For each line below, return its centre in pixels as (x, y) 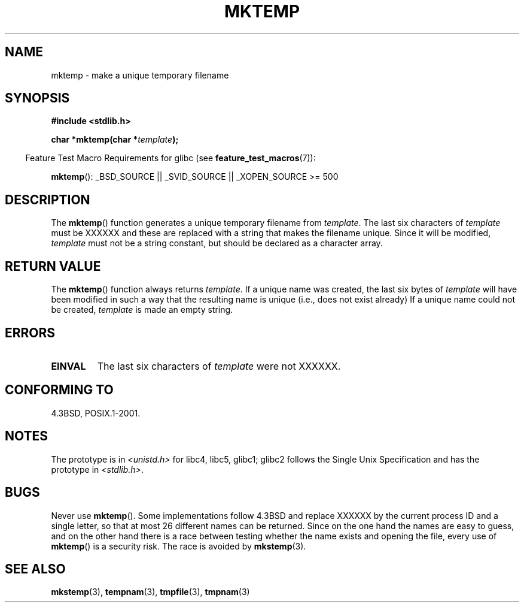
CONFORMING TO (59, 390)
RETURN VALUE (53, 266)
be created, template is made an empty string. (142, 310)
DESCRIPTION (48, 200)
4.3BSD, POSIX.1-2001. (96, 413)
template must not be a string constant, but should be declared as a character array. (217, 243)
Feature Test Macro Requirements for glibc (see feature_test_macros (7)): (170, 158)
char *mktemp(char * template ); (115, 140)
